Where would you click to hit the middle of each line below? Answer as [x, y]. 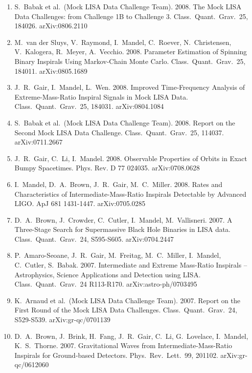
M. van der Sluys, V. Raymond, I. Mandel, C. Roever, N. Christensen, [123, 42]
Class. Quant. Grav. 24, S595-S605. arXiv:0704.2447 [94, 238]
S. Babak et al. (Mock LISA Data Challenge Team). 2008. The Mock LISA [128, 6]
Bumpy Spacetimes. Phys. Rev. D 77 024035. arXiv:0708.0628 [107, 168]
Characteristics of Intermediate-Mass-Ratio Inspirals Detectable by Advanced [130, 194]
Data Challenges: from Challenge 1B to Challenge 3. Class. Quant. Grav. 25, [131, 16]
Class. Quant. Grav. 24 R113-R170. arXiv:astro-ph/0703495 [106, 284]
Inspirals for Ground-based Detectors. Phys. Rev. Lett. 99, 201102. [116, 355]
